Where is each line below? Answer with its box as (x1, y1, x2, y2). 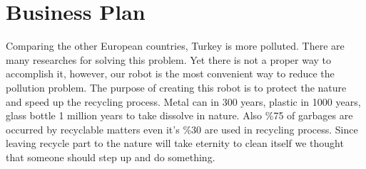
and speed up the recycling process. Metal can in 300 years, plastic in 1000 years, (6, 94, 361, 109)
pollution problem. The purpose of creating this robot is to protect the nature (6, 80, 347, 94)
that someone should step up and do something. (6, 149, 215, 164)
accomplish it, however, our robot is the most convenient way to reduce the (6, 66, 335, 81)
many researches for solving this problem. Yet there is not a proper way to (6, 52, 332, 67)
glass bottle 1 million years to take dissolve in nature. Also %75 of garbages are (6, 108, 353, 123)
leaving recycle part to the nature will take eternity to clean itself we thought (6, 136, 344, 151)
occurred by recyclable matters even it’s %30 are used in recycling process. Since (6, 121, 358, 136)
